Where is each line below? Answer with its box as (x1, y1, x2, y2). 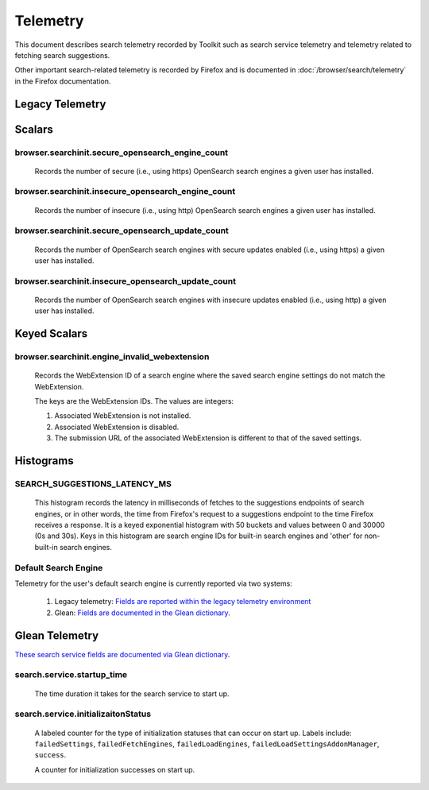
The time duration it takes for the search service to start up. (34, 688, 230, 699)
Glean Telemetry (14, 629, 99, 642)
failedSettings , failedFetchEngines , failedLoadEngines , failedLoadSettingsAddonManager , (34, 739, 380, 749)
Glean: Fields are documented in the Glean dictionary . (54, 608, 230, 618)
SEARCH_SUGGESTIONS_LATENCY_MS (14, 478, 172, 490)
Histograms (14, 454, 75, 468)
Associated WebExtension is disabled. (54, 422, 180, 432)
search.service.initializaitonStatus (14, 708, 151, 719)
